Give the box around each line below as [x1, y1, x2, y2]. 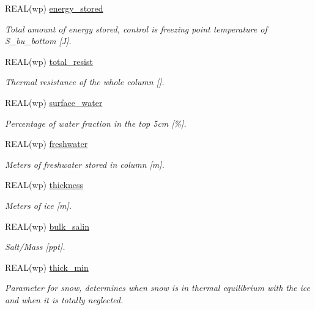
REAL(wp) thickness [5, 178, 83, 191]
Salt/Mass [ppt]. [5, 240, 65, 253]
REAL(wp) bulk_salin [5, 219, 89, 232]
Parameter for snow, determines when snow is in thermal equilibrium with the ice [5, 281, 311, 294]
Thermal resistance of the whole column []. [5, 75, 165, 88]
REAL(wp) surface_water [5, 96, 103, 108]
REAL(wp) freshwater [5, 137, 88, 150]
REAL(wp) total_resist [5, 55, 93, 67]
